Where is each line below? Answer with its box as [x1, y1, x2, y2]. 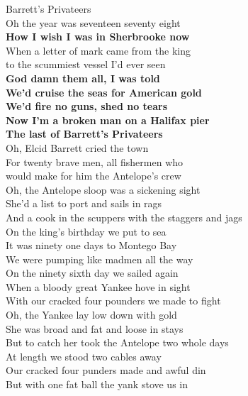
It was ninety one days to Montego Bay [6, 238, 177, 253]
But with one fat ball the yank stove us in [6, 377, 188, 392]
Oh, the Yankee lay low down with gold [6, 307, 177, 322]
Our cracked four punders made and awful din [6, 363, 206, 378]
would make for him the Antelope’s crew [6, 168, 181, 183]
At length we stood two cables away [6, 348, 162, 363]
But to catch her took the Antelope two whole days [6, 335, 229, 350]
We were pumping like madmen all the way [6, 251, 193, 266]
